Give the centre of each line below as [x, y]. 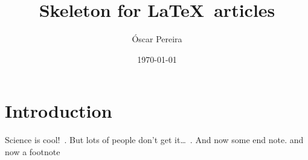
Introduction [59, 111]
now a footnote [33, 151]
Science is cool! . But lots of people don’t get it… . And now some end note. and [154, 140]
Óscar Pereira [157, 39]
